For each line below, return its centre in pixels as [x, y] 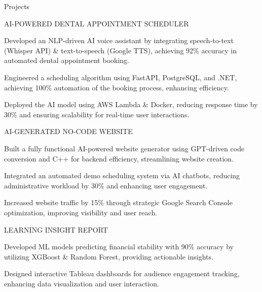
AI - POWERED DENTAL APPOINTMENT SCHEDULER [97, 23]
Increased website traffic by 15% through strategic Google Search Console [118, 202]
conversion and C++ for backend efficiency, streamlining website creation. [119, 158]
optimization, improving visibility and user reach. [81, 212]
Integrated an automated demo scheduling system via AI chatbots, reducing [122, 175]
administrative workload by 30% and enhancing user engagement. [106, 185]
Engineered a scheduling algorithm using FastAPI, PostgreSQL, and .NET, [121, 77]
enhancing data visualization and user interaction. [82, 283]
